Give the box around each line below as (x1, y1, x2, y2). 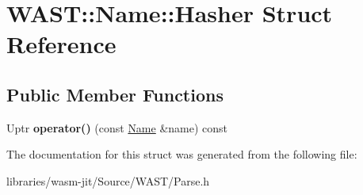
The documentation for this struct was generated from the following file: (6, 146, 357, 162)
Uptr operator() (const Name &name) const (6, 119, 228, 136)
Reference (6, 28, 117, 60)
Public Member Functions (6, 82, 224, 106)
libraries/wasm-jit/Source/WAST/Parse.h (6, 172, 210, 189)
